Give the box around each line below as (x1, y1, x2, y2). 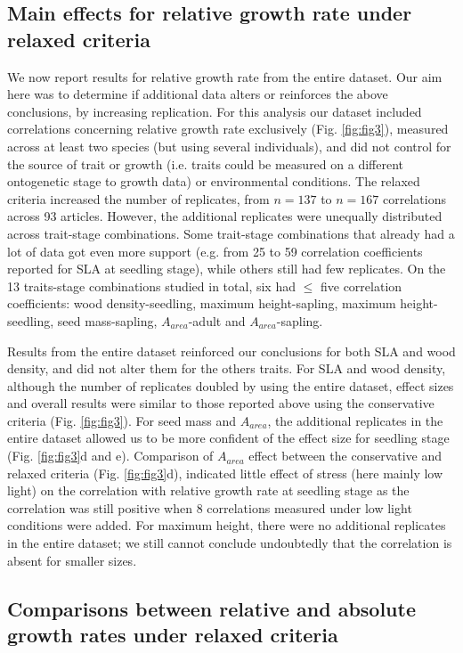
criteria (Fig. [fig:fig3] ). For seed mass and (7, 411, 237, 429)
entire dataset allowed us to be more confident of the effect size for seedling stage (7, 429, 450, 447)
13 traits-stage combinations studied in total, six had (7, 276, 296, 295)
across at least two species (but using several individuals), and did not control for (7, 136, 451, 155)
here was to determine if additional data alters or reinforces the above (7, 85, 388, 103)
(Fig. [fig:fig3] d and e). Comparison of (7, 446, 214, 465)
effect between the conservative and (248, 446, 443, 465)
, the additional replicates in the (267, 411, 443, 429)
